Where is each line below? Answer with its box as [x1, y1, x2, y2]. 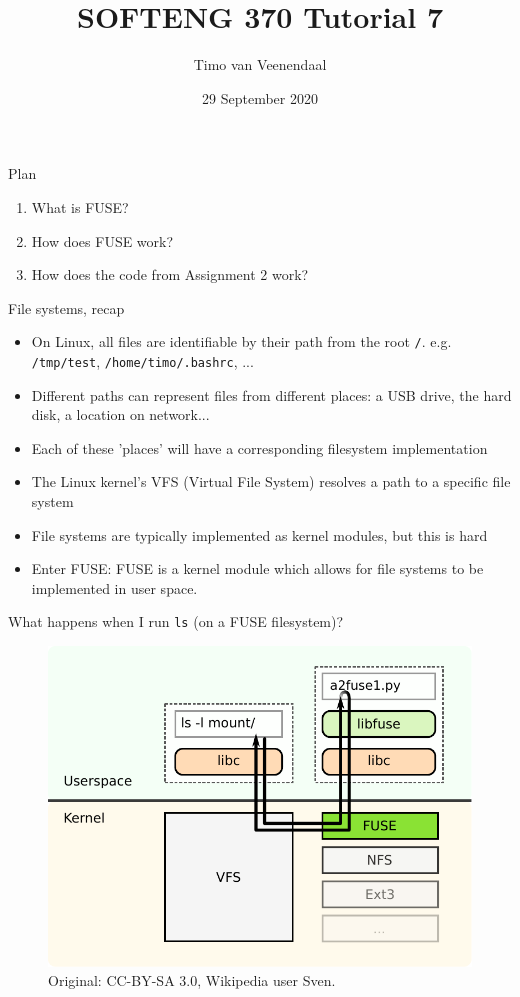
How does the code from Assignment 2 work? [31, 264, 309, 285]
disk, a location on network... [31, 404, 210, 425]
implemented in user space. [31, 577, 198, 598]
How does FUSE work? [31, 230, 174, 251]
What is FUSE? [31, 196, 129, 217]
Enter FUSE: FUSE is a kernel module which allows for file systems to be [31, 558, 484, 579]
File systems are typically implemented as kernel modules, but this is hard [31, 524, 488, 545]
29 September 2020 [202, 87, 318, 108]
